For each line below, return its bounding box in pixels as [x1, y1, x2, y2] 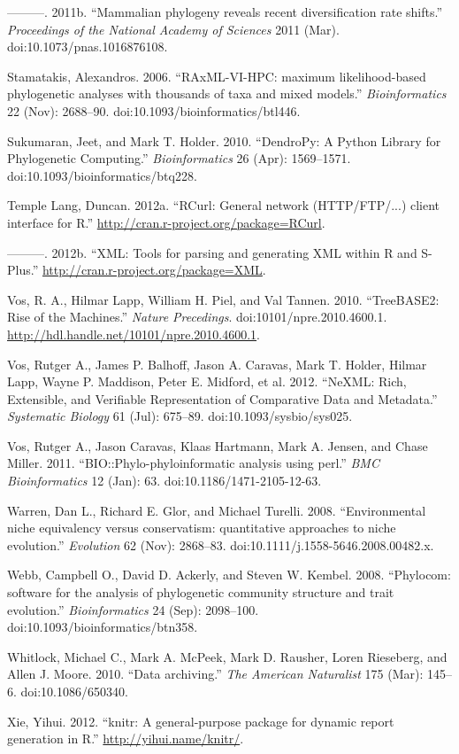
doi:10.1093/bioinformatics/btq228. [7, 166, 197, 184]
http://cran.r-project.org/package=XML [42, 260, 263, 279]
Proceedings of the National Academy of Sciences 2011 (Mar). [7, 19, 340, 38]
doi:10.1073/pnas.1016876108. [7, 37, 168, 56]
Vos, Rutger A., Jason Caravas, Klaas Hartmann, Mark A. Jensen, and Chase [7, 436, 428, 455]
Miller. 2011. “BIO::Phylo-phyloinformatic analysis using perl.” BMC [7, 454, 379, 472]
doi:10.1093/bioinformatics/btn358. [7, 618, 198, 636]
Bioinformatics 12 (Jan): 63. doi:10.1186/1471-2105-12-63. [7, 471, 322, 490]
